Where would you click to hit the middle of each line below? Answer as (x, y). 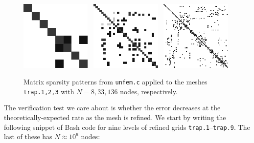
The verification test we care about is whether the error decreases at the (112, 108)
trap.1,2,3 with (49, 91)
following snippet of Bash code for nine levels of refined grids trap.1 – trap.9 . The (127, 127)
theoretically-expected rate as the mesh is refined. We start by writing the (115, 117)
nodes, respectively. (149, 91)
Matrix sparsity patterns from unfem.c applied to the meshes (115, 82)
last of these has (28, 136)
